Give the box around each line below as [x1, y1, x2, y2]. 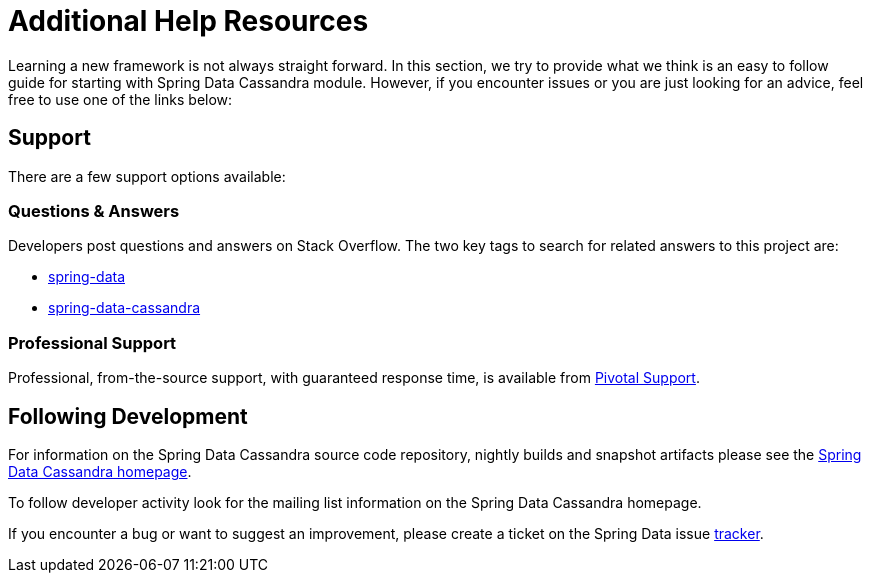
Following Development [8, 403, 248, 429]
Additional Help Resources [8, 4, 369, 38]
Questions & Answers [8, 200, 180, 221]
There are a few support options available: [8, 167, 286, 185]
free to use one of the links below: [8, 90, 233, 108]
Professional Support [8, 332, 177, 353]
